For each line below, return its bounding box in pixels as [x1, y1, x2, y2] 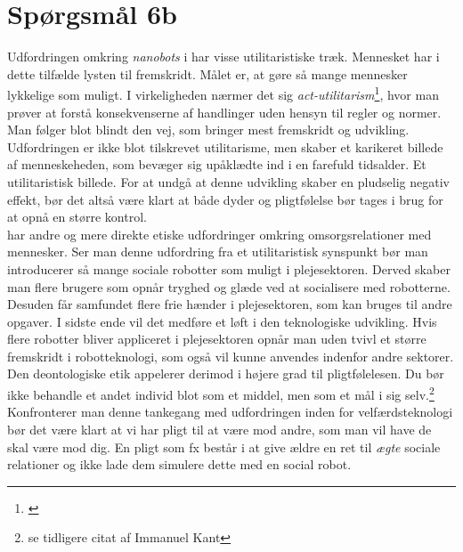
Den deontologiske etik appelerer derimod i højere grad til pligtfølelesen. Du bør [7, 364, 444, 383]
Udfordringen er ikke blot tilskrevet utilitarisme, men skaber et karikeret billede [7, 137, 443, 156]
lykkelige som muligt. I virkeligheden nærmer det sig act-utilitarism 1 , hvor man [7, 83, 439, 103]
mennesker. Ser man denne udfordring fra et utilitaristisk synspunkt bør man [7, 242, 428, 261]
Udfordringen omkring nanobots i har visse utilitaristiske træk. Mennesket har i [7, 47, 440, 66]
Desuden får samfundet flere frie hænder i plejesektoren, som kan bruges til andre [7, 295, 452, 313]
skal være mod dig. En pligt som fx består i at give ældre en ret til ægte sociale [7, 437, 441, 456]
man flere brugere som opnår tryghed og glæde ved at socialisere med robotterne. [7, 277, 451, 296]
